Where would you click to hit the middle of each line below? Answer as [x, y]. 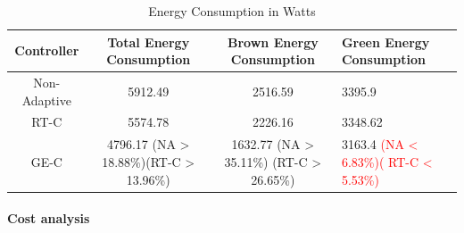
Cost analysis [49, 218]
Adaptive [46, 100]
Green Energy [385, 42]
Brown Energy [273, 42]
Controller [47, 50]
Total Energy [149, 42]
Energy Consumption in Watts [232, 11]
